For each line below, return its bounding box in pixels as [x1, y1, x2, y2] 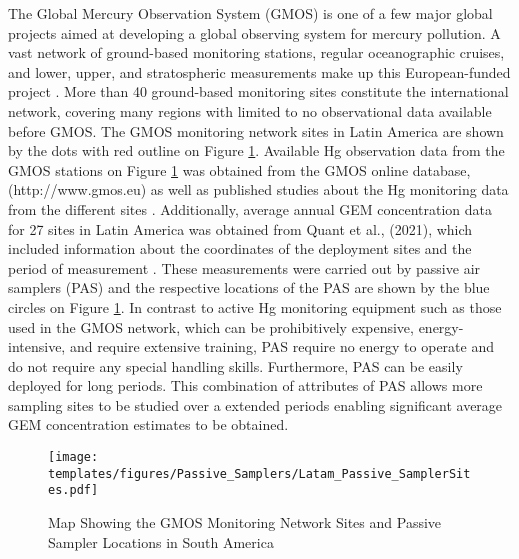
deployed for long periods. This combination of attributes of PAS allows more [8, 375, 483, 396]
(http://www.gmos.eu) [8, 179, 147, 200]
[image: [48, 450, 99, 465]
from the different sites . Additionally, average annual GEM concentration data [8, 198, 493, 219]
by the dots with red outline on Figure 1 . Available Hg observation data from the [8, 140, 505, 161]
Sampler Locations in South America [48, 531, 274, 552]
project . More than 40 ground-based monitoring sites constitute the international [8, 81, 509, 102]
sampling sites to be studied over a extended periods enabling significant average [8, 394, 503, 415]
